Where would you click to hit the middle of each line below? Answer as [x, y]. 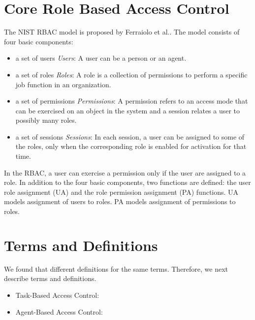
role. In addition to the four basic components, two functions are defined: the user [127, 182]
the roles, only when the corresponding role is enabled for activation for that [131, 146]
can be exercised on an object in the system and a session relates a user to [128, 110]
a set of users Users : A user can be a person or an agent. [101, 58]
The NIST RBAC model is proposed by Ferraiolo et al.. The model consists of [122, 32]
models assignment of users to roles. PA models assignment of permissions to [120, 201]
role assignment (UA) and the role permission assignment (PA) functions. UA [121, 192]
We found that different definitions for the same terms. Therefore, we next [116, 268]
